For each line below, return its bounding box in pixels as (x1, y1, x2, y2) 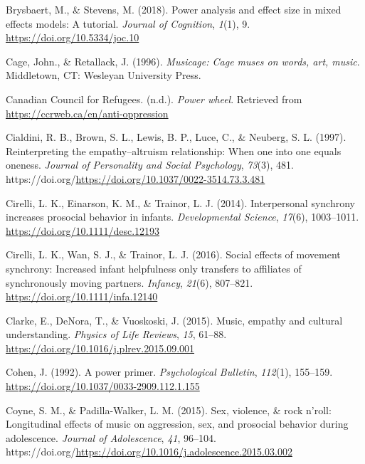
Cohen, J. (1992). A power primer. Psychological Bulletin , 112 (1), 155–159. (6, 364, 333, 379)
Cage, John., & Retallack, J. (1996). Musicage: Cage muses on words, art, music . (6, 53, 360, 68)
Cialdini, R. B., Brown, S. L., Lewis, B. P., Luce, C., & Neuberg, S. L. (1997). (6, 130, 347, 144)
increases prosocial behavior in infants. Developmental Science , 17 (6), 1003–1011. (6, 209, 359, 224)
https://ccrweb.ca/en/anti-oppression (6, 105, 169, 120)
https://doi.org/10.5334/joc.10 (6, 30, 139, 45)
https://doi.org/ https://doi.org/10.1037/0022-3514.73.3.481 (6, 171, 265, 186)
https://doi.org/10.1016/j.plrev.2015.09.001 (6, 340, 195, 355)
